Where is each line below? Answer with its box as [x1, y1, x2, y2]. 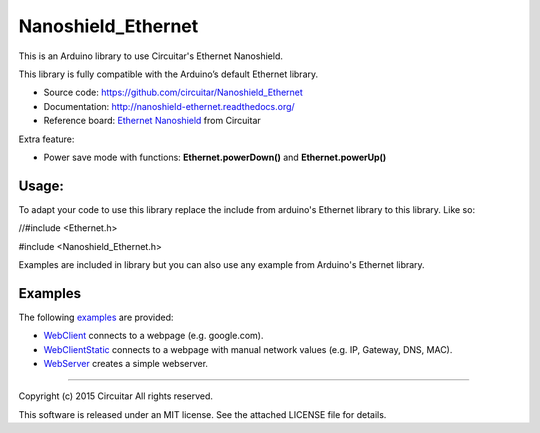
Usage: [18, 177, 65, 194]
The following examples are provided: [18, 311, 174, 323]
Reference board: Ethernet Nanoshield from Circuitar [43, 115, 262, 127]
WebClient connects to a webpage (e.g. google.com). [43, 330, 264, 342]
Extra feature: [18, 133, 75, 145]
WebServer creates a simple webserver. [43, 358, 209, 370]
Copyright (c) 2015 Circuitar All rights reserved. [18, 390, 214, 402]
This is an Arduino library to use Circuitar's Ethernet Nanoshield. [18, 50, 284, 62]
